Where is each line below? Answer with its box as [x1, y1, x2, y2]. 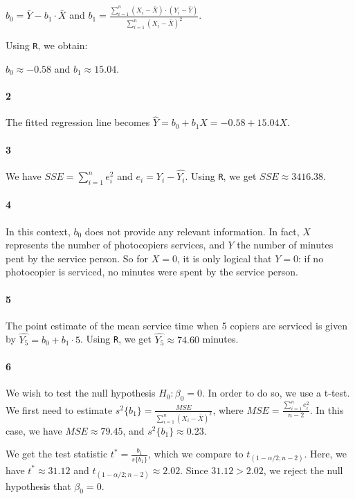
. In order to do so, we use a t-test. [202, 385, 350, 400]
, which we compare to [147, 446, 244, 461]
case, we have [6, 423, 62, 437]
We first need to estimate [6, 402, 113, 417]
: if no [298, 251, 324, 265]
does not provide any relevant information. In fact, [84, 224, 300, 238]
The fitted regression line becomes [6, 115, 150, 129]
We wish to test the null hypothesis [6, 385, 156, 400]
